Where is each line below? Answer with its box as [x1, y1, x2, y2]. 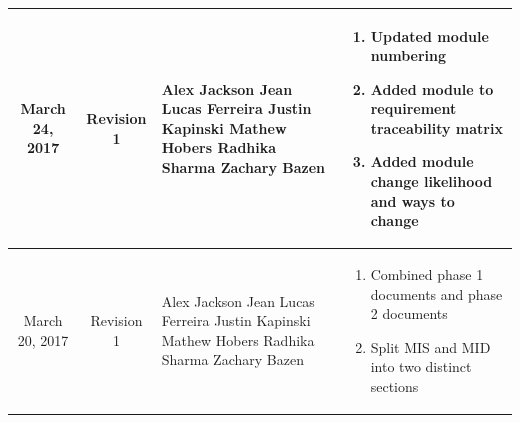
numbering [370, 45, 446, 66]
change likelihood [370, 171, 493, 192]
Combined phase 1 [370, 264, 484, 285]
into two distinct [370, 356, 472, 377]
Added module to [370, 78, 494, 99]
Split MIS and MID [370, 336, 491, 357]
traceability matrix [370, 117, 503, 138]
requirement [370, 98, 457, 119]
